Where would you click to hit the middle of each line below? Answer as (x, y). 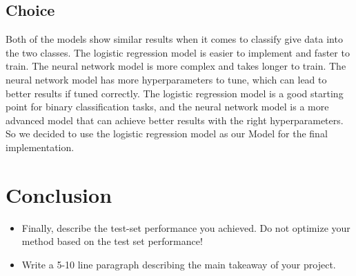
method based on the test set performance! (112, 241)
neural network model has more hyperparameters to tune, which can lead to (166, 79)
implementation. (40, 147)
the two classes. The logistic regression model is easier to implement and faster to (178, 52)
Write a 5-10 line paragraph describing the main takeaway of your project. (179, 264)
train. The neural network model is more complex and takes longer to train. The (176, 66)
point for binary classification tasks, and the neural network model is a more (167, 107)
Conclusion (59, 194)
